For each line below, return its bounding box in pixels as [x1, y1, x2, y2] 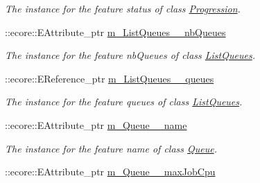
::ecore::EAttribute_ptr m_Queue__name [5, 117, 187, 132]
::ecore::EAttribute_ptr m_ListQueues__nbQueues [5, 24, 226, 39]
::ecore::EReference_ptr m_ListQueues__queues [5, 71, 214, 85]
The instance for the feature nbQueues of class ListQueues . [5, 48, 255, 62]
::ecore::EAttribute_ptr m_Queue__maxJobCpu [5, 164, 216, 179]
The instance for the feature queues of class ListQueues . [5, 94, 243, 109]
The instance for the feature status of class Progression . [5, 1, 241, 15]
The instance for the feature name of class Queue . [5, 141, 217, 155]
